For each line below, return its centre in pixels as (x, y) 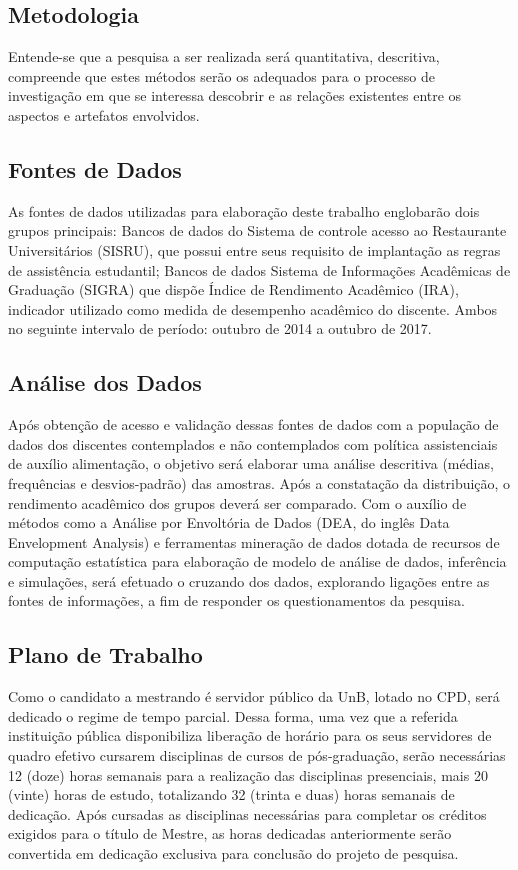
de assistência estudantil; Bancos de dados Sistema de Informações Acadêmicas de (259, 269)
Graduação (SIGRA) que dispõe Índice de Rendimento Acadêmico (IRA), (233, 289)
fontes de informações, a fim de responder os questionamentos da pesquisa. (236, 600)
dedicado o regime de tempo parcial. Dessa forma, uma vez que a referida (233, 715)
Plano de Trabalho (105, 654)
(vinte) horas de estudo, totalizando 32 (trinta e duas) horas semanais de (231, 794)
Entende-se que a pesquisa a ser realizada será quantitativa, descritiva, (224, 56)
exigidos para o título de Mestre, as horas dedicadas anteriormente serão (230, 833)
